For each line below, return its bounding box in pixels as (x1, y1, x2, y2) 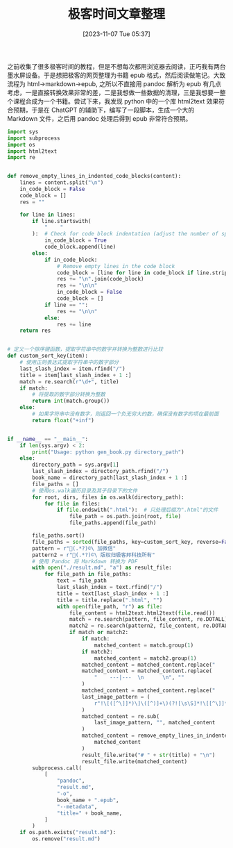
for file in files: (44, 500, 101, 507)
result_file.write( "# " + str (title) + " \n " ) (81, 751, 216, 758)
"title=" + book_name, (56, 810, 123, 817)
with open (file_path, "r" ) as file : (56, 603, 163, 610)
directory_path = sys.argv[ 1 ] (32, 461, 119, 469)
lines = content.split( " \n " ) (19, 179, 104, 186)
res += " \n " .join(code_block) (56, 276, 144, 283)
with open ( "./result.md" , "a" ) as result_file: (32, 564, 172, 572)
